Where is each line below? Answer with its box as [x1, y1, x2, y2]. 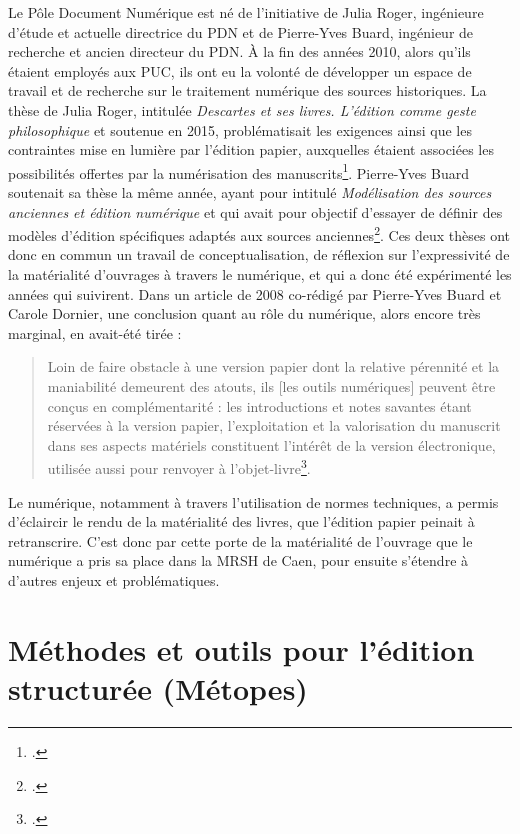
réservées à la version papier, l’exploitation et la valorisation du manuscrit [47, 415, 501, 436]
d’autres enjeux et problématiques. [8, 570, 220, 590]
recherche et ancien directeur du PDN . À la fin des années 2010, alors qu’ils [8, 41, 471, 62]
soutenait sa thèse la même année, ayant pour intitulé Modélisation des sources [8, 182, 492, 202]
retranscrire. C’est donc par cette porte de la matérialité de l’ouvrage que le [8, 530, 473, 551]
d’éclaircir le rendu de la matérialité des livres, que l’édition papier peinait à [8, 511, 475, 532]
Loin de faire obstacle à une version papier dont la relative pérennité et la [47, 356, 500, 377]
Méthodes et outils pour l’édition [8, 628, 475, 669]
